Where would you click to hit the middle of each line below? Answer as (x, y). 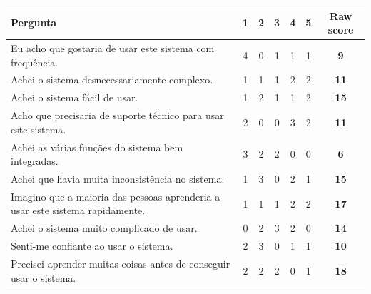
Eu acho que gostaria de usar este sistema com (113, 47)
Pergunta (34, 22)
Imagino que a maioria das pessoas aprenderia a (116, 196)
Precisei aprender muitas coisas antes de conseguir (121, 263)
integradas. (35, 161)
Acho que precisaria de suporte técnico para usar (117, 115)
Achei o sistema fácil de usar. (75, 97)
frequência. (35, 62)
